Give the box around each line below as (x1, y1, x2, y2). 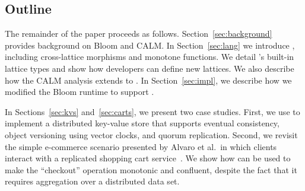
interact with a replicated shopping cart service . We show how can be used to (5, 152, 291, 164)
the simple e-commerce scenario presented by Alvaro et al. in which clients (5, 140, 277, 152)
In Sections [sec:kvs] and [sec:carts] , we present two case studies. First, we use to (5, 105, 300, 117)
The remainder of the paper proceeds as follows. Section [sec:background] (5, 27, 272, 40)
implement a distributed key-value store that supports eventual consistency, (5, 117, 279, 129)
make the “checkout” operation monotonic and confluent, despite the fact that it (5, 163, 297, 176)
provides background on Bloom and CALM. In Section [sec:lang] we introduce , (5, 39, 295, 51)
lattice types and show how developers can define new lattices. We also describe (5, 62, 294, 74)
